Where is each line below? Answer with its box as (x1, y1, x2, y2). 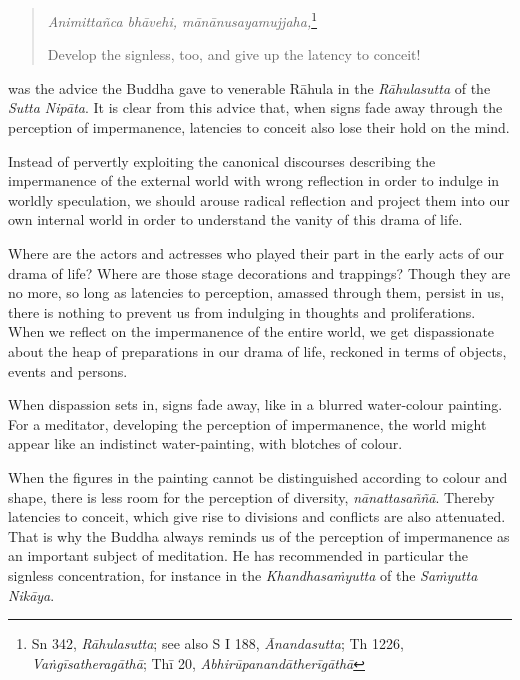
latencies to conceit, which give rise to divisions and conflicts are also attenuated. (8, 506, 506, 527)
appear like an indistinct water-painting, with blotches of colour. (8, 433, 403, 454)
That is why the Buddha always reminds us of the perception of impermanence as (8, 525, 510, 546)
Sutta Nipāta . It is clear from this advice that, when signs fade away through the (8, 97, 503, 118)
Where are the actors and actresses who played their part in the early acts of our (8, 243, 505, 263)
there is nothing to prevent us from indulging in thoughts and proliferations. (8, 301, 476, 322)
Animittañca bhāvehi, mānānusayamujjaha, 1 (47, 8, 318, 31)
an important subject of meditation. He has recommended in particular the (8, 545, 468, 566)
